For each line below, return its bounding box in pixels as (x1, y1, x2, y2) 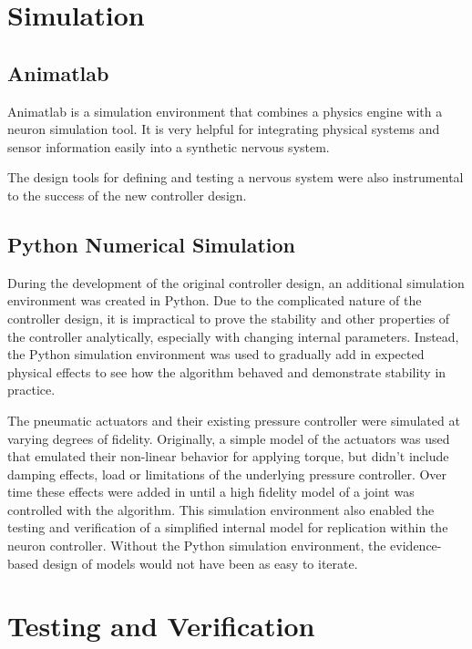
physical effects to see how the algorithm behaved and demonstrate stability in (7, 362, 446, 381)
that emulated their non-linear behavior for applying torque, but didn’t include (7, 447, 449, 466)
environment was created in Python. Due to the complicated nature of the (7, 291, 422, 310)
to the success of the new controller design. (7, 185, 247, 204)
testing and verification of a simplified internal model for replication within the (7, 518, 448, 537)
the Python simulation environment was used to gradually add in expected (7, 345, 425, 364)
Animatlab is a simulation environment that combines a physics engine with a (7, 101, 443, 120)
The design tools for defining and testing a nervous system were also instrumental (7, 168, 464, 187)
